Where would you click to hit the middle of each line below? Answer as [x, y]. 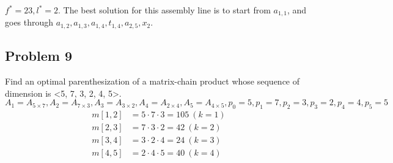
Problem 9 [39, 56]
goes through [29, 22]
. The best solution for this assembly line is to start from [164, 10]
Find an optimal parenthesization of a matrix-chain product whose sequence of [152, 81]
